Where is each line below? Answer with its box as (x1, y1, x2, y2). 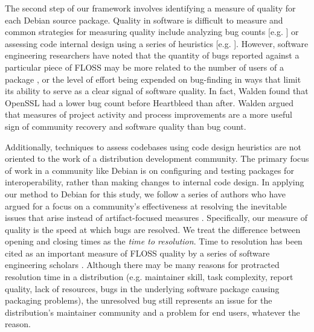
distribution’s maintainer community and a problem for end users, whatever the (5, 305, 300, 318)
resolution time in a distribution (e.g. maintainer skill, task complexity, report (5, 270, 293, 283)
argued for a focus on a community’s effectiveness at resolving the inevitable (5, 199, 287, 212)
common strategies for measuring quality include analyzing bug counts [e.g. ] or (5, 25, 299, 38)
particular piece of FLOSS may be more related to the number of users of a (5, 60, 284, 73)
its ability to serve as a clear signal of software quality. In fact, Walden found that (5, 85, 309, 97)
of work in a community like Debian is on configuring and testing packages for (5, 164, 294, 176)
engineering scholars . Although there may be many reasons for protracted (5, 258, 280, 271)
